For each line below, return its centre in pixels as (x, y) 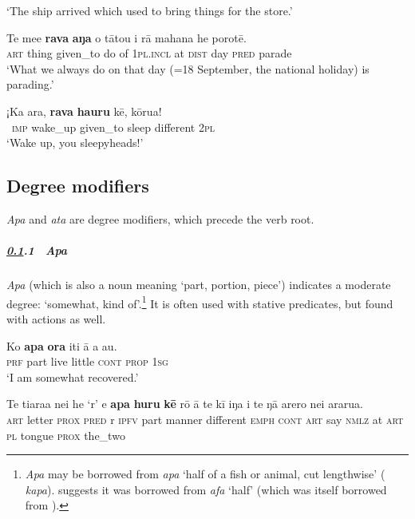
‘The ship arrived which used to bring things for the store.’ (150, 10)
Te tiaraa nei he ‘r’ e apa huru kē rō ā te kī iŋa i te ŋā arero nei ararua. (185, 404)
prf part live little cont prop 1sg (87, 361)
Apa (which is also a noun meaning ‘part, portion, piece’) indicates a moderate (199, 285)
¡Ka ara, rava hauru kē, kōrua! (84, 111)
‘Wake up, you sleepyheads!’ (75, 143)
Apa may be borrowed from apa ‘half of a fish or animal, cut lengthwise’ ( (205, 474)
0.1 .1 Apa (37, 250)
